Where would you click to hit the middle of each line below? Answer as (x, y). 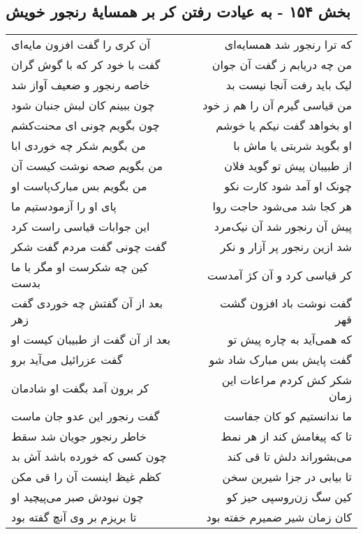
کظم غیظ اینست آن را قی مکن (86, 477)
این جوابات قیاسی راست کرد (81, 227)
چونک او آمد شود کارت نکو (288, 186)
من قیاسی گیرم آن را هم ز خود (277, 105)
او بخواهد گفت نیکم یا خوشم (284, 125)
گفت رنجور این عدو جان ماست (86, 416)
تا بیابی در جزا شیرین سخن (287, 477)
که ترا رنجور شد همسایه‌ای (288, 45)
